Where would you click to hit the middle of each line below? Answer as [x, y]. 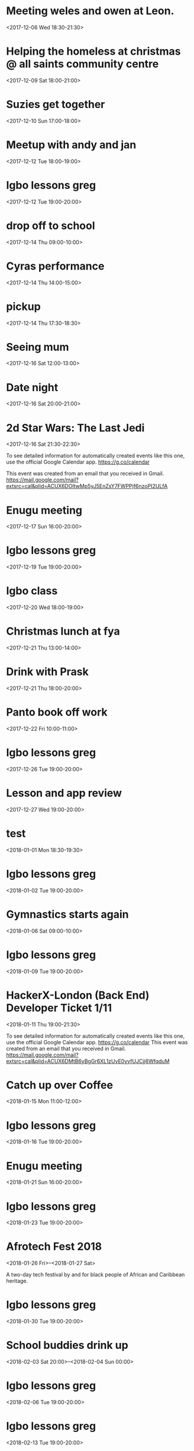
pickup [24, 306]
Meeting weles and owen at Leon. [90, 11]
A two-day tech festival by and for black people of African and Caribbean [96, 1275]
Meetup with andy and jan [71, 145]
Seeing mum [38, 347]
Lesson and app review [64, 793]
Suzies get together [56, 104]
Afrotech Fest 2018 [54, 1246]
